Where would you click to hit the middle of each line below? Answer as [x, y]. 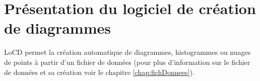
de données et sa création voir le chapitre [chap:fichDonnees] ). [99, 72]
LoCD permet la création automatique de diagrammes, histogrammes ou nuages [127, 52]
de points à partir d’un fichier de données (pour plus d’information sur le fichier [127, 62]
